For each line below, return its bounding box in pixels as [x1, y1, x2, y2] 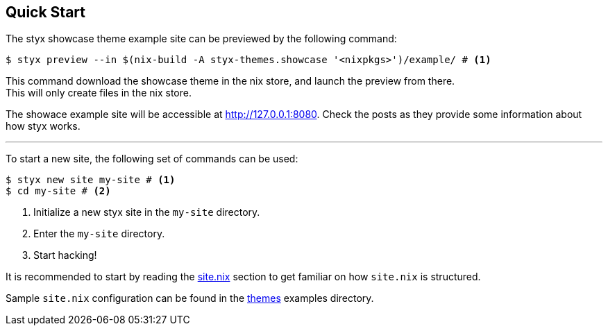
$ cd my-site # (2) [6, 185, 111, 197]
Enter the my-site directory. [33, 228, 165, 240]
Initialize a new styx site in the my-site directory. [33, 206, 260, 219]
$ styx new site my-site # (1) [6, 174, 176, 186]
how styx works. [6, 120, 81, 133]
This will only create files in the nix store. [6, 87, 192, 99]
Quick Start [6, 3, 85, 21]
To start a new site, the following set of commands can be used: [6, 153, 298, 165]
